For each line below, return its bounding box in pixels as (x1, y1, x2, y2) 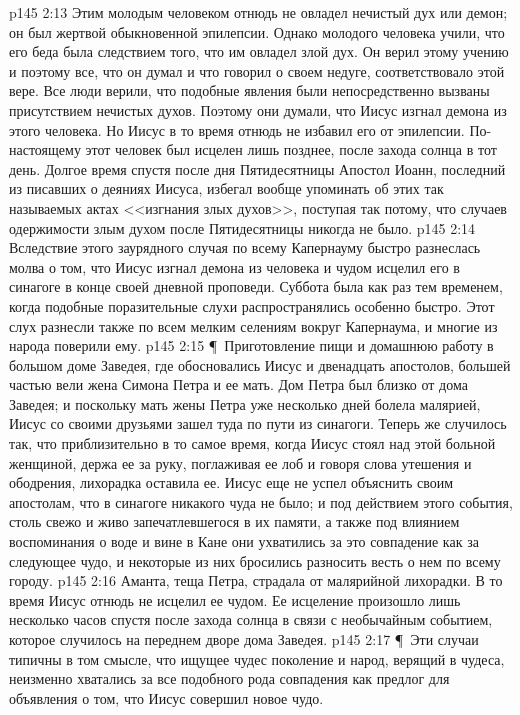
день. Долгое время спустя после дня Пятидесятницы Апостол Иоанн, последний (9, 158, 506, 179)
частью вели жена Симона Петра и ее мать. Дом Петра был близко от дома (9, 374, 468, 395)
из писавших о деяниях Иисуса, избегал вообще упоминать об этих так (9, 178, 444, 199)
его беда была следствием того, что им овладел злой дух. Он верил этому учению (9, 41, 509, 62)
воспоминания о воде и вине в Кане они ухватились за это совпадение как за (9, 531, 479, 552)
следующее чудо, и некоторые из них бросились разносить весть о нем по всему (9, 550, 501, 571)
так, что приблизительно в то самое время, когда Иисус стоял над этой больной (9, 433, 496, 454)
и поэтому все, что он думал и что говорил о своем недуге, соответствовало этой (9, 60, 505, 81)
